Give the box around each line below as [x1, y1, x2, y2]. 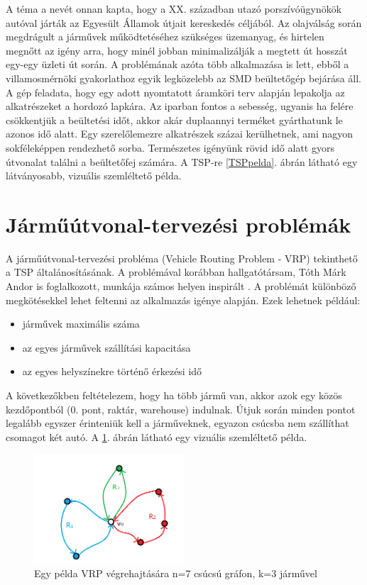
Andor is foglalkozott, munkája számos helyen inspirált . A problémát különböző [6, 279, 356, 294]
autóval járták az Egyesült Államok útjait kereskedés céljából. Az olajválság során [6, 15, 362, 30]
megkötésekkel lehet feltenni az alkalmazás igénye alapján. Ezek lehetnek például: [6, 292, 361, 307]
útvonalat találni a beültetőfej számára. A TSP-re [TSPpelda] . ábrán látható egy [6, 154, 358, 169]
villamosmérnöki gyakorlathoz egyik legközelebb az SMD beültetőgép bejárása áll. [6, 70, 361, 85]
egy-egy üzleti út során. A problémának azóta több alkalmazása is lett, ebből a [6, 57, 349, 72]
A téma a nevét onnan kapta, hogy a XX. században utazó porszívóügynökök [6, 1, 342, 16]
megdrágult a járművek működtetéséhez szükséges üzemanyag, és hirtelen [6, 29, 324, 44]
